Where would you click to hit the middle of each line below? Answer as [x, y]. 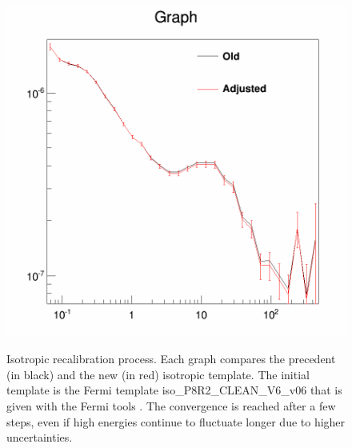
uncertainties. [40, 437]
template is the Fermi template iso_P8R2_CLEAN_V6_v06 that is [174, 390]
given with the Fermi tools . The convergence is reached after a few [171, 406]
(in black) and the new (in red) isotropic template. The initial [158, 374]
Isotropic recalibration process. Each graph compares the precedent [171, 359]
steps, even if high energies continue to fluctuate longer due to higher [176, 421]
